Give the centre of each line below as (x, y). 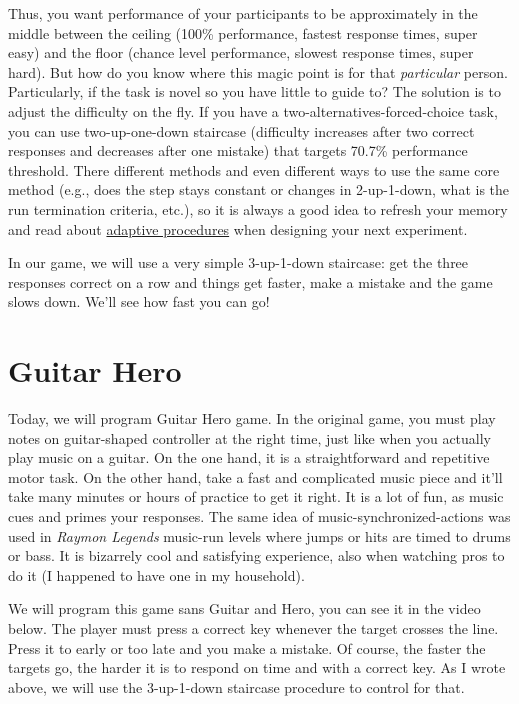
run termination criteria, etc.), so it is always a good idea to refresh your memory (258, 208)
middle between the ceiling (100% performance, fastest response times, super (243, 32)
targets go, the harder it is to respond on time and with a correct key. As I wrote (257, 667)
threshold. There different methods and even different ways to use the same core (254, 169)
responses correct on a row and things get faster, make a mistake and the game (250, 281)
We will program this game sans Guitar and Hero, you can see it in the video (244, 608)
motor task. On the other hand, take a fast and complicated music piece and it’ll (255, 476)
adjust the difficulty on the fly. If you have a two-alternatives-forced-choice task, (253, 110)
